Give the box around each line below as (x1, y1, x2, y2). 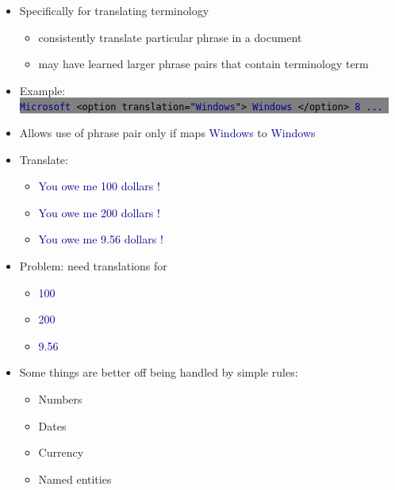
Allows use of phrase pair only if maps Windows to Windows (19, 124, 316, 141)
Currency (38, 444, 84, 461)
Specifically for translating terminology (19, 2, 209, 18)
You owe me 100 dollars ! (38, 178, 160, 194)
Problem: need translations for (19, 258, 167, 274)
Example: (19, 82, 66, 98)
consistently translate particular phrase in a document (38, 29, 302, 45)
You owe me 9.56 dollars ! (38, 231, 163, 247)
